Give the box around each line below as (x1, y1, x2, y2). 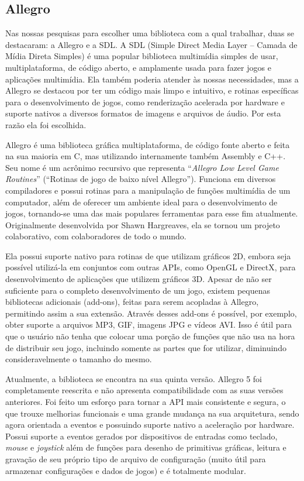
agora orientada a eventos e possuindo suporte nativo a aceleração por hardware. (5, 418, 295, 431)
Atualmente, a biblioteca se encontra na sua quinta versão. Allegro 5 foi (5, 372, 262, 384)
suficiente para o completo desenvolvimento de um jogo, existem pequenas (5, 284, 270, 296)
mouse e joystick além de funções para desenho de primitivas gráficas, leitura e (5, 441, 286, 453)
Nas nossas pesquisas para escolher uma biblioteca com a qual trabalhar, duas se (5, 27, 295, 39)
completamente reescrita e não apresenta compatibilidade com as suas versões (5, 384, 284, 396)
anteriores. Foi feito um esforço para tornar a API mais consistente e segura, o (5, 396, 286, 408)
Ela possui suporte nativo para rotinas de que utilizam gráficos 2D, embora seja (5, 249, 291, 262)
